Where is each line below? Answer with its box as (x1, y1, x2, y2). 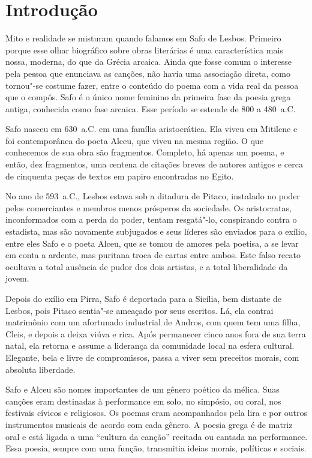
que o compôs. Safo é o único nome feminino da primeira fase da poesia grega (5, 91, 291, 103)
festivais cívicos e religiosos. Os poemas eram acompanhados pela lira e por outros (5, 406, 307, 419)
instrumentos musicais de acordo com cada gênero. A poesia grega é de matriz (5, 418, 293, 430)
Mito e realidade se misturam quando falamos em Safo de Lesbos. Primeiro (5, 32, 281, 44)
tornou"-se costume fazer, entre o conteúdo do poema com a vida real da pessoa (5, 79, 299, 91)
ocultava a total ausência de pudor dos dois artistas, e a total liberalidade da (5, 260, 288, 273)
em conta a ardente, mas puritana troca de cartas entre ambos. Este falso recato (5, 249, 301, 261)
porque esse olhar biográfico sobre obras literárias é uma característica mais (5, 43, 283, 56)
